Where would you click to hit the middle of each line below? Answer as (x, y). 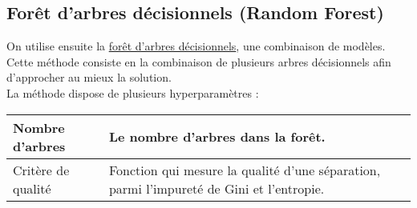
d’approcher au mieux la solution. (89, 77)
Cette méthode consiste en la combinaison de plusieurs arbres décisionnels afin (199, 61)
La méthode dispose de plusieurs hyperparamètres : (133, 92)
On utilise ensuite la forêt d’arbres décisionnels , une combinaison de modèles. (196, 46)
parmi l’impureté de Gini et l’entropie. (217, 188)
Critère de (41, 170)
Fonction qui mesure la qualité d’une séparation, (245, 170)
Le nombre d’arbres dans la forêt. (217, 137)
